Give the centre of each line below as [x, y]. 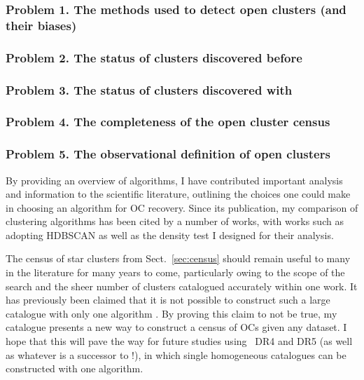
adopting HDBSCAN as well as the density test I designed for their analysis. [170, 235]
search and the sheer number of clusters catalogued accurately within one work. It [182, 286]
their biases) [41, 25]
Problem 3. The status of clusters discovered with [149, 89]
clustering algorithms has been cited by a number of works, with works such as [175, 221]
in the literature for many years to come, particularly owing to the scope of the [175, 272]
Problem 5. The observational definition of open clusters [168, 154]
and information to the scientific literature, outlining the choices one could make [178, 194]
